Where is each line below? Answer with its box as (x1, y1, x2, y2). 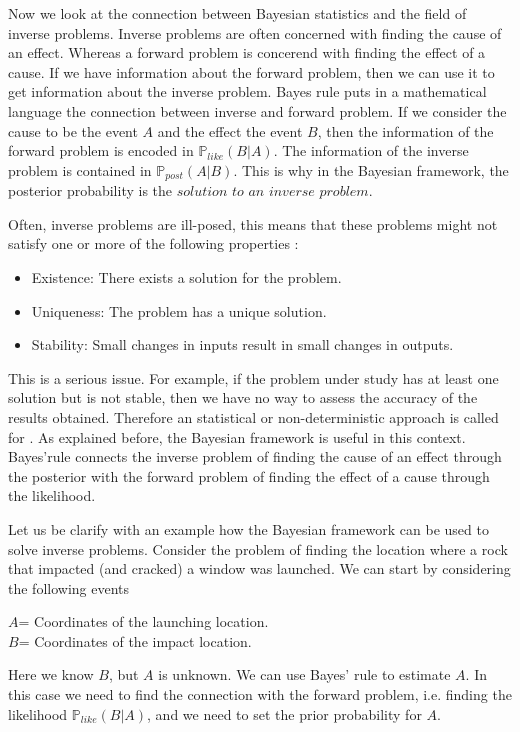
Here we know (8, 664, 94, 685)
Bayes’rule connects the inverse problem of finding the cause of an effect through (8, 446, 502, 467)
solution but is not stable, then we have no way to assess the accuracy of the (8, 387, 478, 408)
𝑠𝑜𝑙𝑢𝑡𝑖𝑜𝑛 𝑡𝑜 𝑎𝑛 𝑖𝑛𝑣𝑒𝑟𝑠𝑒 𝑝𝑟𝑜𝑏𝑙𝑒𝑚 (176, 185, 369, 200)
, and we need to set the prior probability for (147, 703, 422, 724)
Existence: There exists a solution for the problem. (31, 266, 342, 287)
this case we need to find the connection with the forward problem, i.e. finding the (8, 684, 512, 705)
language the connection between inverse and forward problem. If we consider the (8, 100, 507, 121)
